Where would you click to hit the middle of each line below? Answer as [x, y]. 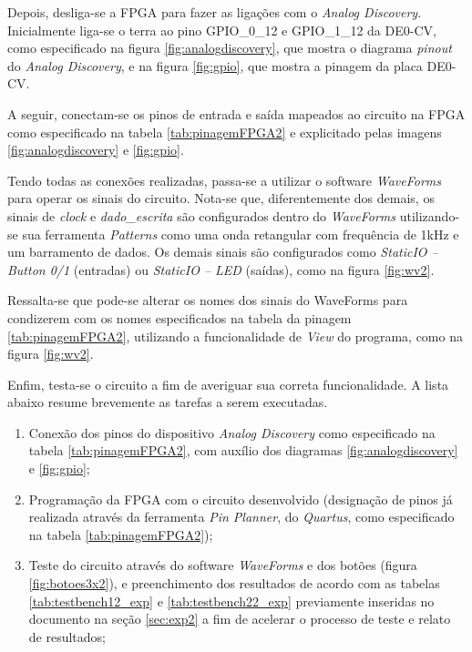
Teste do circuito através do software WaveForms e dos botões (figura [223, 565]
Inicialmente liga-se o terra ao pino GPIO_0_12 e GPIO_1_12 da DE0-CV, [222, 30]
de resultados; [67, 636]
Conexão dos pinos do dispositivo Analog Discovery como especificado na [232, 432]
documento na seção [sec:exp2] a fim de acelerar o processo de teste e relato [240, 619]
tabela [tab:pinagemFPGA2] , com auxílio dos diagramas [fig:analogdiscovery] [243, 450]
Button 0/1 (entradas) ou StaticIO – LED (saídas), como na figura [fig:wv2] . [221, 269]
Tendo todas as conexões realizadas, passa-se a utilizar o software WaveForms [224, 180]
